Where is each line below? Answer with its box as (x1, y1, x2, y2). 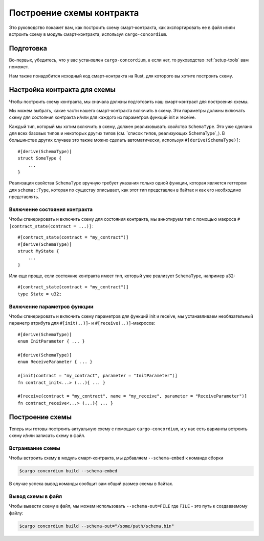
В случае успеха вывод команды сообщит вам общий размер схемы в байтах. (9, 481, 174, 487)
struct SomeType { (18, 155, 62, 161)
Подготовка (9, 44, 47, 52)
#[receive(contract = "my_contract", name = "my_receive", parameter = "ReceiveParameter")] (18, 393, 247, 399)
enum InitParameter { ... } (18, 338, 85, 344)
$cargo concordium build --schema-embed (19, 468, 117, 474)
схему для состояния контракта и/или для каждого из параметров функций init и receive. (9, 114, 196, 120)
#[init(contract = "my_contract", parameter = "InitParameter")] (18, 373, 178, 379)
